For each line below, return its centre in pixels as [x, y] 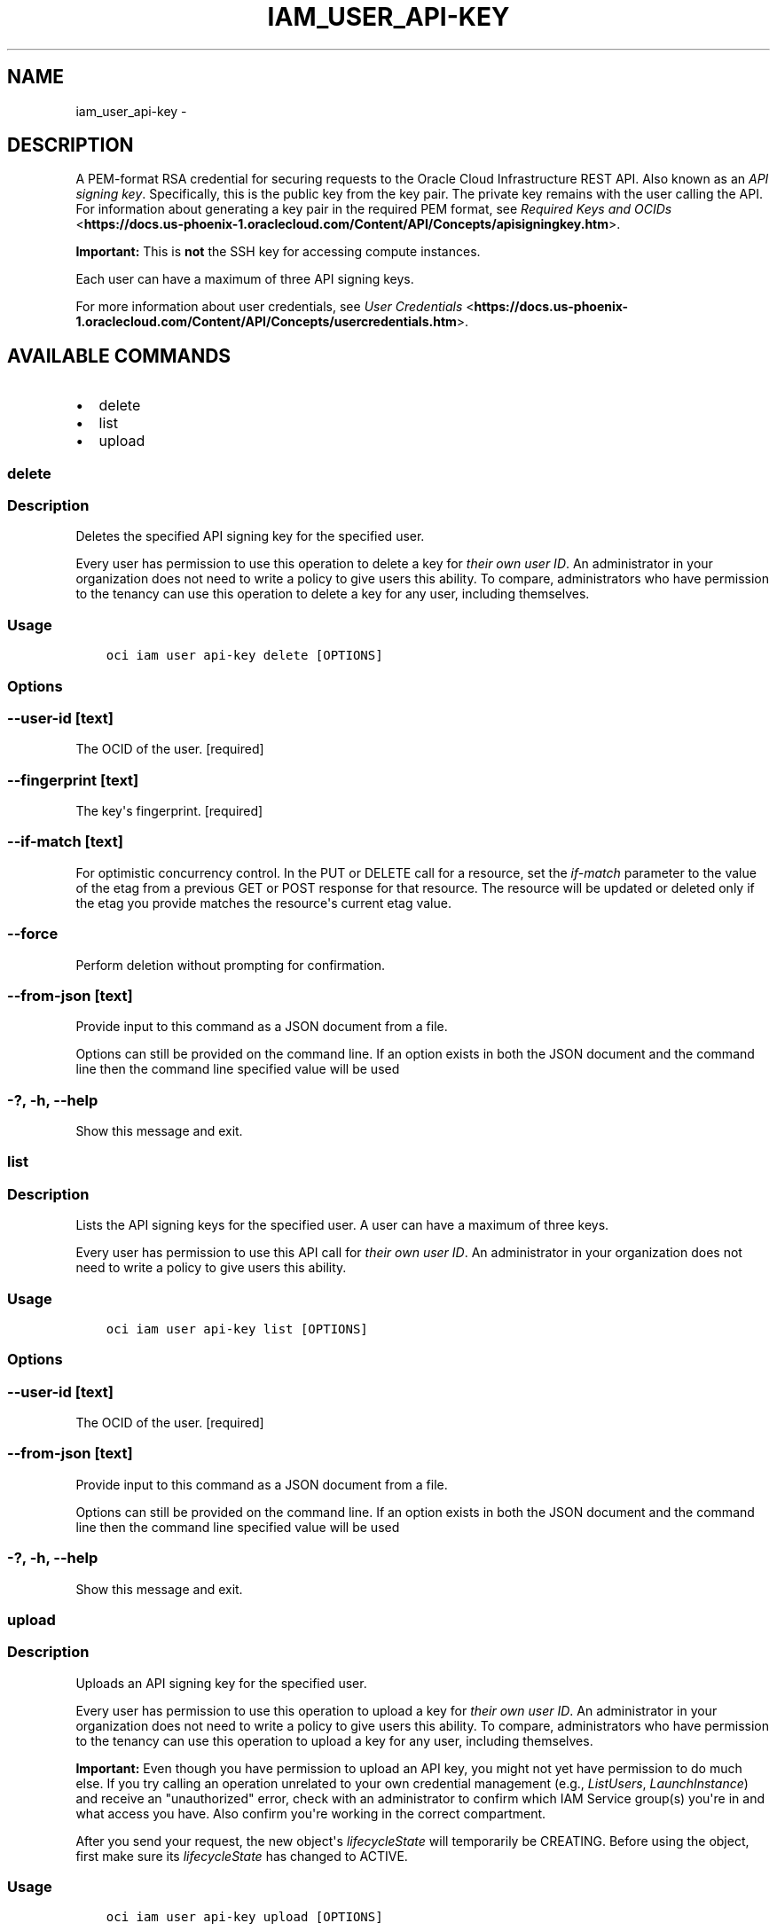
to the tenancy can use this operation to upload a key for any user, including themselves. [334, 1740]
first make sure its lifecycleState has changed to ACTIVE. [242, 1856]
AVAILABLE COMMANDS [119, 356]
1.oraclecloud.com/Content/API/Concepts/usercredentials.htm [266, 322]
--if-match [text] [65, 842]
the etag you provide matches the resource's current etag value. [263, 903]
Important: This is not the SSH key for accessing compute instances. [278, 252]
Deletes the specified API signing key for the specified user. [250, 536]
